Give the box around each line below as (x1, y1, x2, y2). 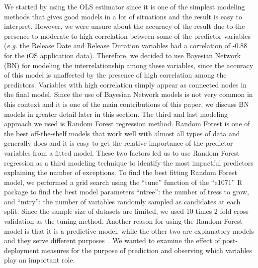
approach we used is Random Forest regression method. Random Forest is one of (4, 118, 250, 129)
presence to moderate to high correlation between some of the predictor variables (4, 30, 251, 41)
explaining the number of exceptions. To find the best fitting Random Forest (4, 167, 237, 178)
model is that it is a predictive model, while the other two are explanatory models (4, 225, 254, 236)
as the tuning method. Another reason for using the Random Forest (36, 216, 243, 226)
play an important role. (4, 255, 75, 265)
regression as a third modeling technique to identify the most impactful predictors (4, 157, 254, 168)
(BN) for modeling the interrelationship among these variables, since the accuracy (4, 60, 254, 70)
